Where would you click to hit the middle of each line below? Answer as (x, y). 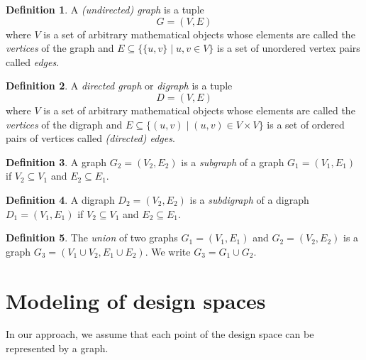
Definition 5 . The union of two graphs (92, 238)
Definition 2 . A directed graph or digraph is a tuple (119, 86)
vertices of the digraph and (64, 124)
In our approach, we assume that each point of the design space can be (160, 334)
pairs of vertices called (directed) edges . (90, 138)
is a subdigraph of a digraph (249, 199)
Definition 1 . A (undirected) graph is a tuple (105, 9)
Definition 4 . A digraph (60, 199)
